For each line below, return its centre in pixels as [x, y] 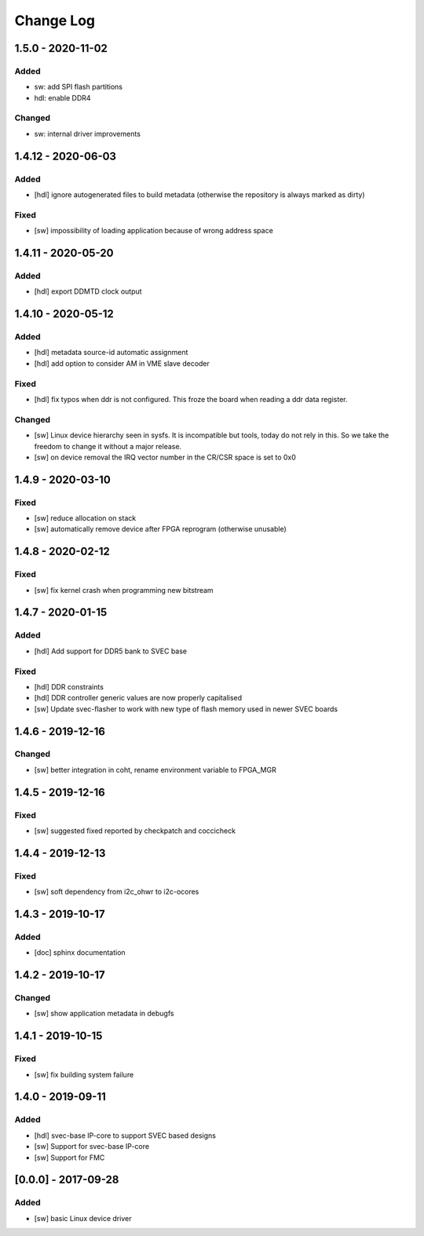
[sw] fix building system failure [84, 1074]
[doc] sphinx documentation [80, 953]
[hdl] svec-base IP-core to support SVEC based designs [125, 1135]
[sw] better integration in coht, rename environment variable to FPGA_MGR [155, 770]
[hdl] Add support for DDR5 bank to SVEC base [111, 651]
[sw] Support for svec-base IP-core [91, 1146]
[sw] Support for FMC [69, 1157]
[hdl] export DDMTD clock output [88, 291]
